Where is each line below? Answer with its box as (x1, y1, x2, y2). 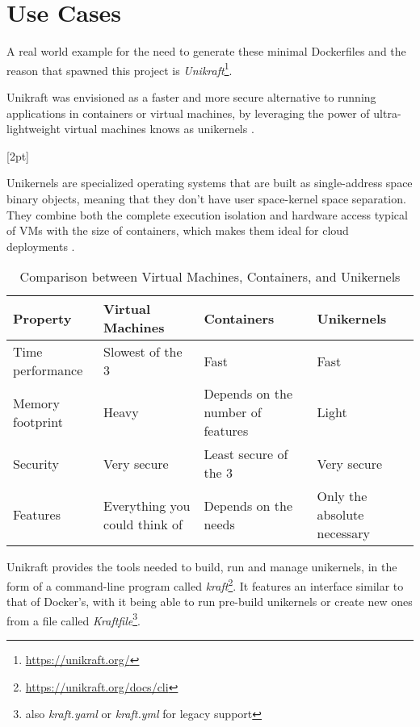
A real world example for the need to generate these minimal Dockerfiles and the (6, 43, 406, 60)
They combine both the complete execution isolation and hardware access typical (6, 206, 408, 223)
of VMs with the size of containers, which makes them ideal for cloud (6, 222, 349, 239)
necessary (317, 524, 371, 543)
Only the (317, 487, 367, 506)
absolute (317, 505, 364, 524)
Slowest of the (103, 342, 183, 361)
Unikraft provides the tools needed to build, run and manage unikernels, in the (6, 558, 397, 575)
